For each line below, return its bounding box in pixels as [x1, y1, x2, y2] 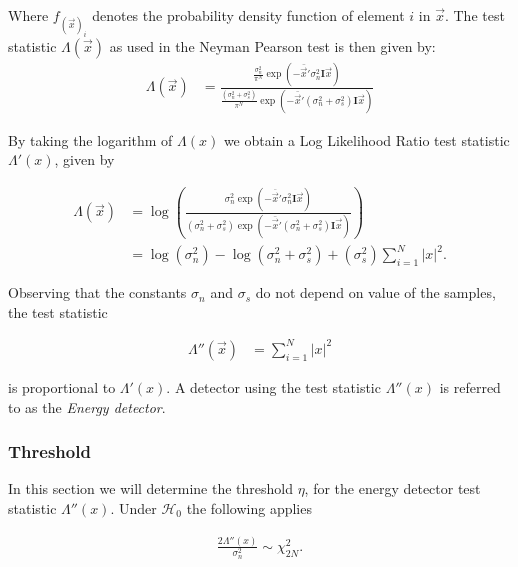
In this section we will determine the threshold [8, 478, 293, 499]
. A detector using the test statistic [166, 376, 381, 397]
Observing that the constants [8, 282, 187, 303]
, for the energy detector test [304, 478, 481, 499]
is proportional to [8, 376, 116, 397]
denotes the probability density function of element [92, 5, 405, 25]
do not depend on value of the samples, [255, 282, 496, 303]
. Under [110, 497, 157, 518]
